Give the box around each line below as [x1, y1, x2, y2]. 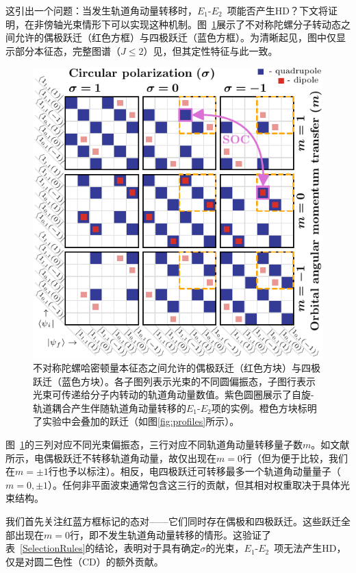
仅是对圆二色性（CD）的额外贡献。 [5, 554, 164, 568]
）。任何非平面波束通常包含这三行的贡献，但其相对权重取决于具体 [48, 477, 341, 491]
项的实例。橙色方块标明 [211, 400, 317, 415]
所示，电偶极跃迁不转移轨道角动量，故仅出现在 [5, 450, 216, 465]
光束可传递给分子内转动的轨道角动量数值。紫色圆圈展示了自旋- [33, 387, 314, 402]
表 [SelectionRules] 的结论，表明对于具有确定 [5, 541, 201, 555]
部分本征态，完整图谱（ [14, 43, 120, 58]
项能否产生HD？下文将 [227, 3, 328, 17]
